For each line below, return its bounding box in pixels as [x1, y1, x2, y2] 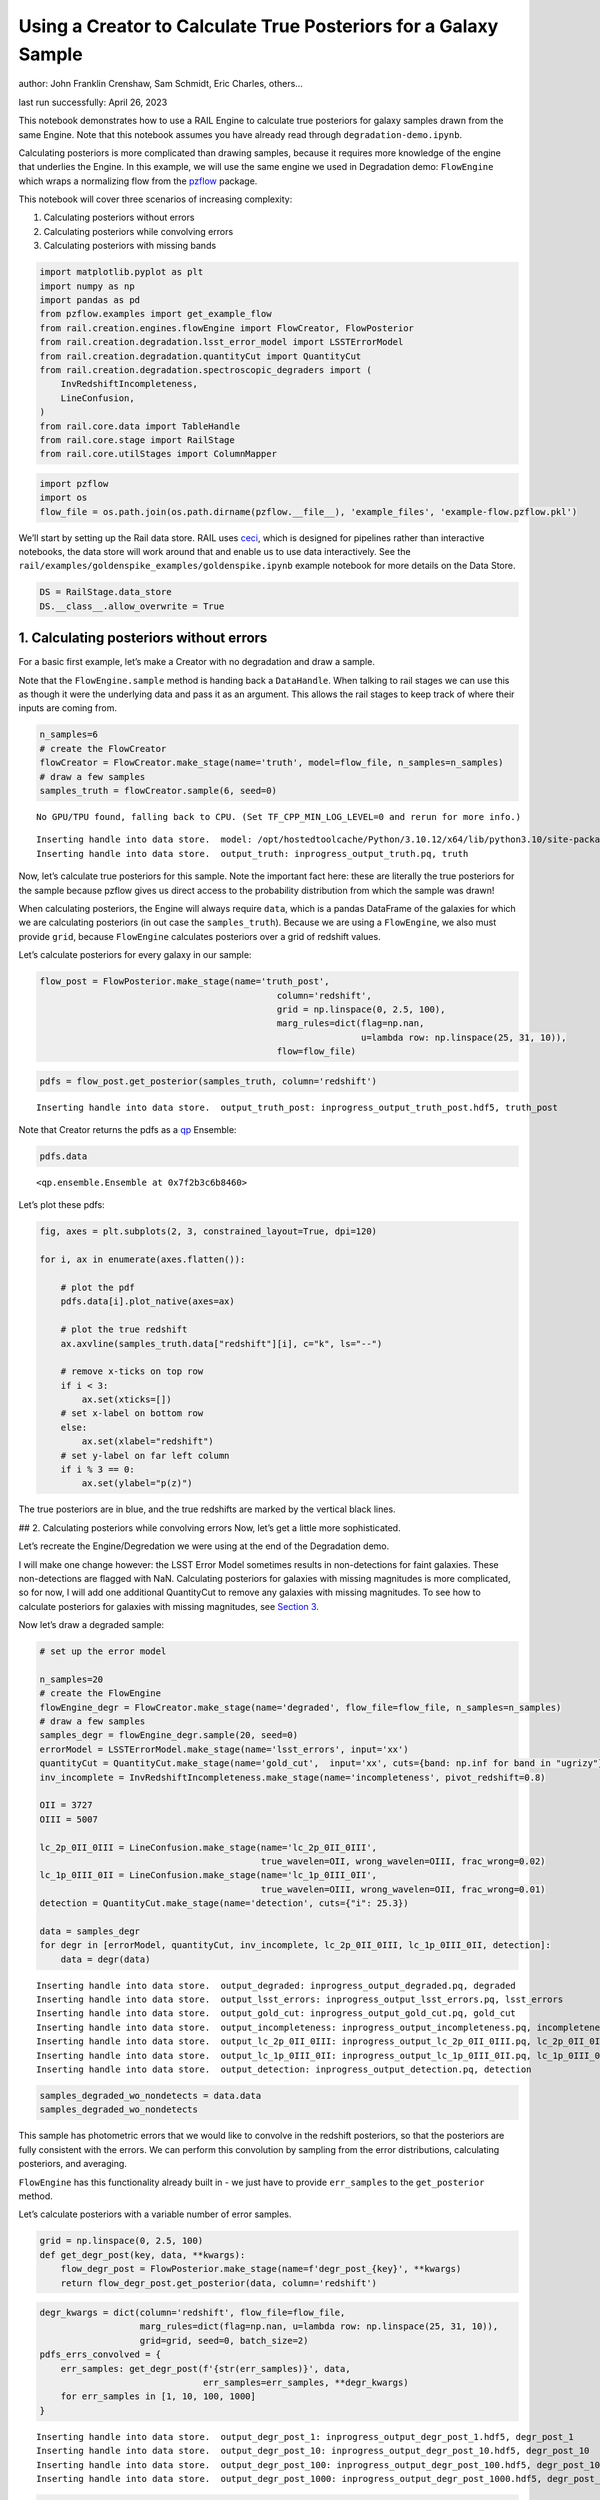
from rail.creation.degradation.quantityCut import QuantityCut [39, 350, 362, 362]
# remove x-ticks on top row [60, 1366, 204, 1377]
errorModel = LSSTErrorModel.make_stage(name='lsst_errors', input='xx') [39, 1743, 409, 1755]
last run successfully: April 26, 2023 [18, 96, 168, 108]
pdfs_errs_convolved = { [39, 2349, 162, 2360]
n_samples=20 [39, 1673, 104, 1685]
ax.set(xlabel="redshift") [81, 1436, 214, 1447]
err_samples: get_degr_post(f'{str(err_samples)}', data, [60, 2363, 351, 2374]
